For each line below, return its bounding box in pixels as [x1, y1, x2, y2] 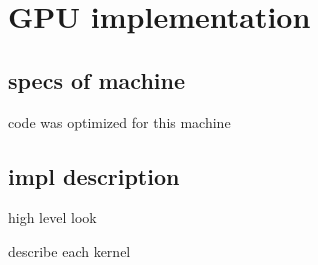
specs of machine [8, 64, 186, 95]
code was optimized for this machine [8, 111, 231, 132]
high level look [8, 207, 97, 228]
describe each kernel [8, 240, 131, 261]
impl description [8, 160, 180, 191]
